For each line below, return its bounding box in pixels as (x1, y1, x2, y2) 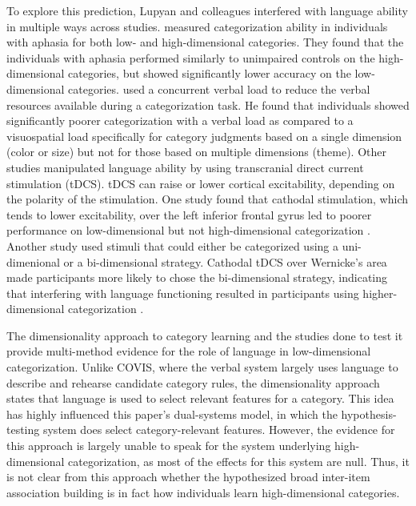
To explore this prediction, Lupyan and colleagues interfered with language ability (6, 2, 408, 18)
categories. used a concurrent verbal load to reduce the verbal (68, 80, 370, 97)
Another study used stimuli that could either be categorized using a (6, 237, 338, 254)
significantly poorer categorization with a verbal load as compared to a (6, 112, 354, 129)
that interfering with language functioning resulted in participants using (6, 284, 359, 301)
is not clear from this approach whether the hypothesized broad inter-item (6, 468, 370, 485)
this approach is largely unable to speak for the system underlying (6, 437, 331, 454)
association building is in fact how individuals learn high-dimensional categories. (6, 484, 400, 500)
